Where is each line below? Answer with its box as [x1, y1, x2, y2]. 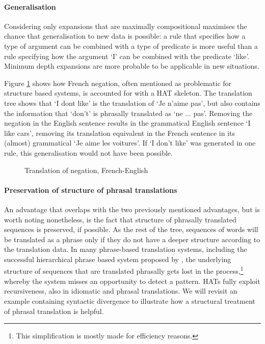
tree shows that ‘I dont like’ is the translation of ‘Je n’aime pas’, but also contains [4, 97, 260, 108]
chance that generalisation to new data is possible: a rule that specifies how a [4, 31, 246, 41]
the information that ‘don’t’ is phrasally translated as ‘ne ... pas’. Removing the [4, 107, 253, 118]
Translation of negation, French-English [24, 164, 148, 175]
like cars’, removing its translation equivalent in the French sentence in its [4, 127, 235, 138]
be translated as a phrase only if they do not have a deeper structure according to [4, 234, 260, 244]
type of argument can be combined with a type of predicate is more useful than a [4, 40, 258, 51]
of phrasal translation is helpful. [4, 305, 104, 316]
